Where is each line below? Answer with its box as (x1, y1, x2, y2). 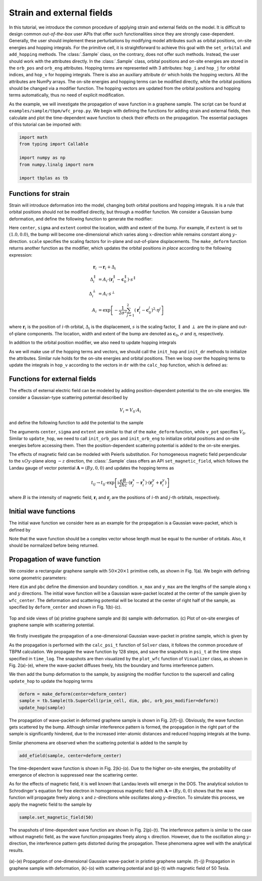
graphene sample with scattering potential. (9, 622, 95, 628)
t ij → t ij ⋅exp (91, 480, 115, 486)
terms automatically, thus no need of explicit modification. (9, 92, 125, 98)
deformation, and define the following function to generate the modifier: (9, 216, 153, 222)
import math (19, 135, 48, 140)
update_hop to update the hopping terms (9, 678, 93, 684)
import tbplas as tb (19, 175, 68, 181)
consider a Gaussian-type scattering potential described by (9, 394, 128, 400)
